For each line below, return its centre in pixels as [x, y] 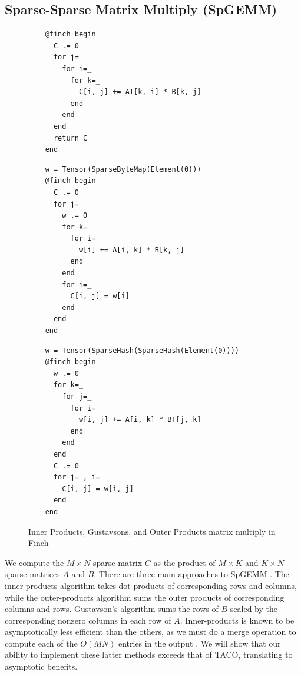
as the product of [184, 562]
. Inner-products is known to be [237, 620]
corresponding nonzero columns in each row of [88, 620]
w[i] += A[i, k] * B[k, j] [131, 250]
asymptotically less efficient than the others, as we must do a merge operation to [150, 632]
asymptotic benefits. [41, 666]
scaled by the [254, 609]
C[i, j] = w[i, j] [98, 489]
